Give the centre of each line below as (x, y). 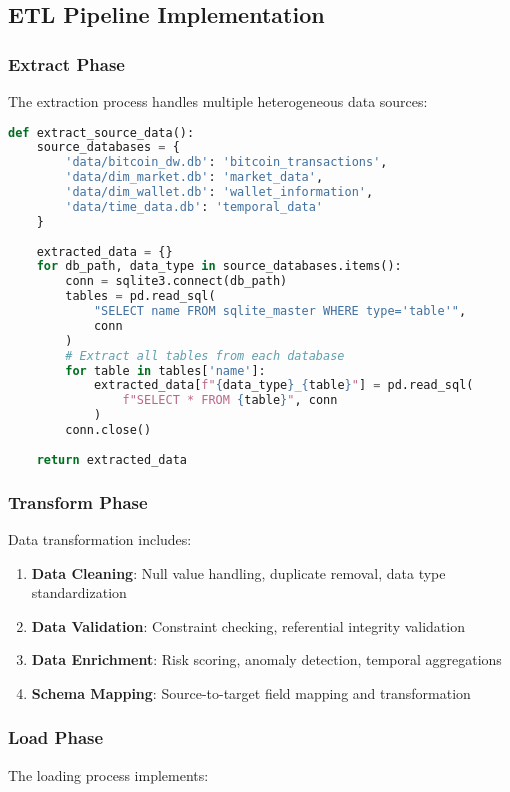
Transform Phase (78, 501)
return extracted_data (111, 459)
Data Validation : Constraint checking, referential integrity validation (248, 625)
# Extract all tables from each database (205, 355)
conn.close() (108, 430)
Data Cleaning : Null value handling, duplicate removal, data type (238, 572)
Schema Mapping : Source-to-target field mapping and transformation (251, 692)
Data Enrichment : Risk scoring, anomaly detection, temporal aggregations (266, 659)
